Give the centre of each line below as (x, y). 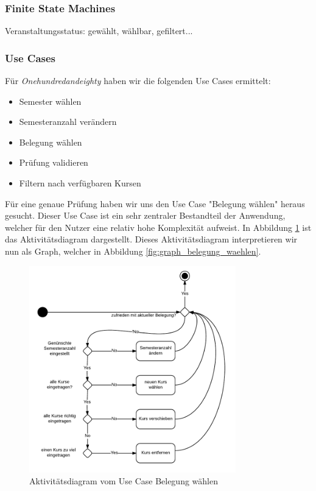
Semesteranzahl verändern (68, 122)
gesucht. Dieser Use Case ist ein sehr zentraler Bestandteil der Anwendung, (145, 215)
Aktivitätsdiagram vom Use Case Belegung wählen (124, 481)
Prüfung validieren (54, 162)
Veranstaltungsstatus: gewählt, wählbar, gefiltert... (99, 31)
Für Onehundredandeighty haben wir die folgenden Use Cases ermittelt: (138, 81)
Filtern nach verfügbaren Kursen (80, 183)
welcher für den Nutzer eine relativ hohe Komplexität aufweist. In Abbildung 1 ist (158, 227)
